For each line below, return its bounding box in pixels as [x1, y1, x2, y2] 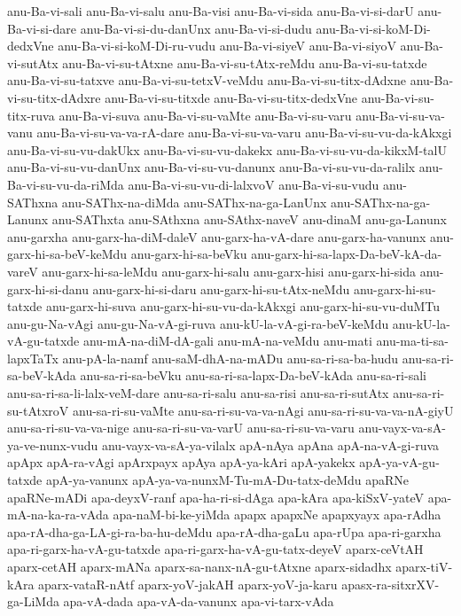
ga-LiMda [7, 592, 59, 611]
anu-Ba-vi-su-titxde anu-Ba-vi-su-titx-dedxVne [105, 88, 358, 106]
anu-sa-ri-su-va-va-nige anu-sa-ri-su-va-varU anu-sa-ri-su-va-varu [7, 418, 355, 437]
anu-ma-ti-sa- [376, 331, 449, 350]
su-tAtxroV [7, 401, 69, 419]
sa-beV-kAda [7, 366, 76, 385]
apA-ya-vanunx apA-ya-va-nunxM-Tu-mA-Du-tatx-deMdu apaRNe [45, 471, 410, 489]
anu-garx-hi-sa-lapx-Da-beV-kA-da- [251, 245, 442, 263]
